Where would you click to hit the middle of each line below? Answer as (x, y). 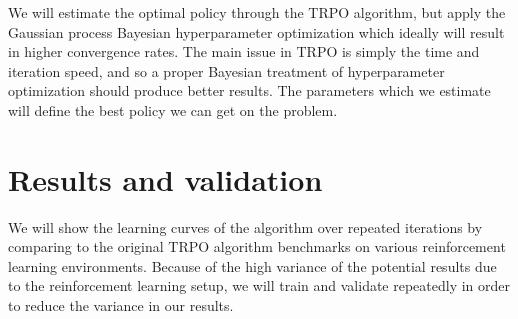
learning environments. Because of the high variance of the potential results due (252, 265)
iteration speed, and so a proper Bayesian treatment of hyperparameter (226, 70)
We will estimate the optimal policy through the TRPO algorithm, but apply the (257, 12)
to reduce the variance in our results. (121, 305)
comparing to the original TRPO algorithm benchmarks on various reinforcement (257, 246)
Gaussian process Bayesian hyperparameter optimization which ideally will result (256, 31)
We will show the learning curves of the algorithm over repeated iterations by (245, 226)
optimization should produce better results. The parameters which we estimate (249, 90)
